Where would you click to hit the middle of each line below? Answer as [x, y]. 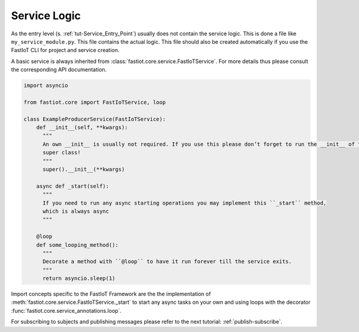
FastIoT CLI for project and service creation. [65, 50]
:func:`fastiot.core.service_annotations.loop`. [66, 310]
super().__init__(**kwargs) [84, 169]
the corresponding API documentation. [59, 70]
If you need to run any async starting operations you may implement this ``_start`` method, [185, 203]
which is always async [76, 211]
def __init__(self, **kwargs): [82, 128]
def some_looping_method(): [77, 245]
